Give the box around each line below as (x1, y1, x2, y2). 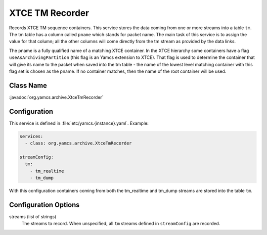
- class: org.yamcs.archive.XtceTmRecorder (25, 141, 132, 146)
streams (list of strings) (9, 213, 57, 220)
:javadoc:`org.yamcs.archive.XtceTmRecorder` (9, 94, 104, 100)
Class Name (9, 81, 47, 90)
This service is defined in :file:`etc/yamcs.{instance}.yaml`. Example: (9, 120, 149, 126)
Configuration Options (9, 200, 80, 209)
